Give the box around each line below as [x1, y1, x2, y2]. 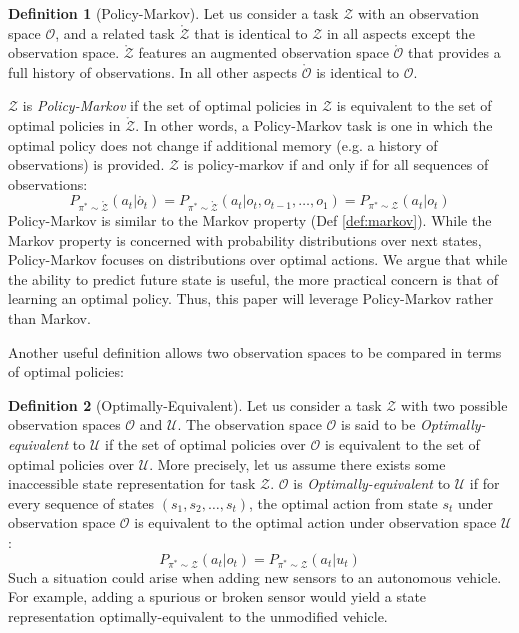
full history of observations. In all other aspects [8, 61, 298, 82]
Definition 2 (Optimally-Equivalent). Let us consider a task [8, 394, 382, 415]
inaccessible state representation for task [8, 473, 256, 494]
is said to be [341, 414, 416, 435]
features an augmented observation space [138, 42, 389, 63]
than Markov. [8, 308, 91, 329]
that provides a [407, 42, 501, 63]
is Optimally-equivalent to [293, 473, 451, 494]
